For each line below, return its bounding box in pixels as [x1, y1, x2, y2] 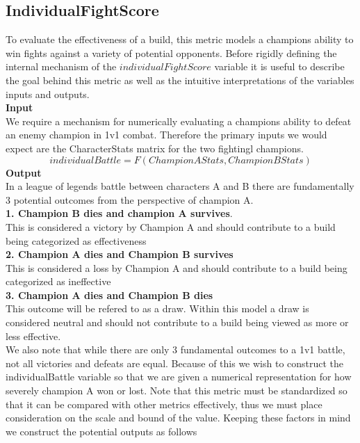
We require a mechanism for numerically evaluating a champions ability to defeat [6, 113, 352, 128]
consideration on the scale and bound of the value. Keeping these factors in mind [6, 410, 351, 425]
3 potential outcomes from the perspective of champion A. [6, 192, 254, 207]
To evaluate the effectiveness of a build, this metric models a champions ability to [6, 32, 354, 47]
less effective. [6, 328, 61, 343]
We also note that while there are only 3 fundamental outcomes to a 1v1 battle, [6, 342, 345, 357]
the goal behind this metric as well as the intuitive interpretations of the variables [6, 72, 354, 87]
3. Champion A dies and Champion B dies [6, 287, 213, 302]
